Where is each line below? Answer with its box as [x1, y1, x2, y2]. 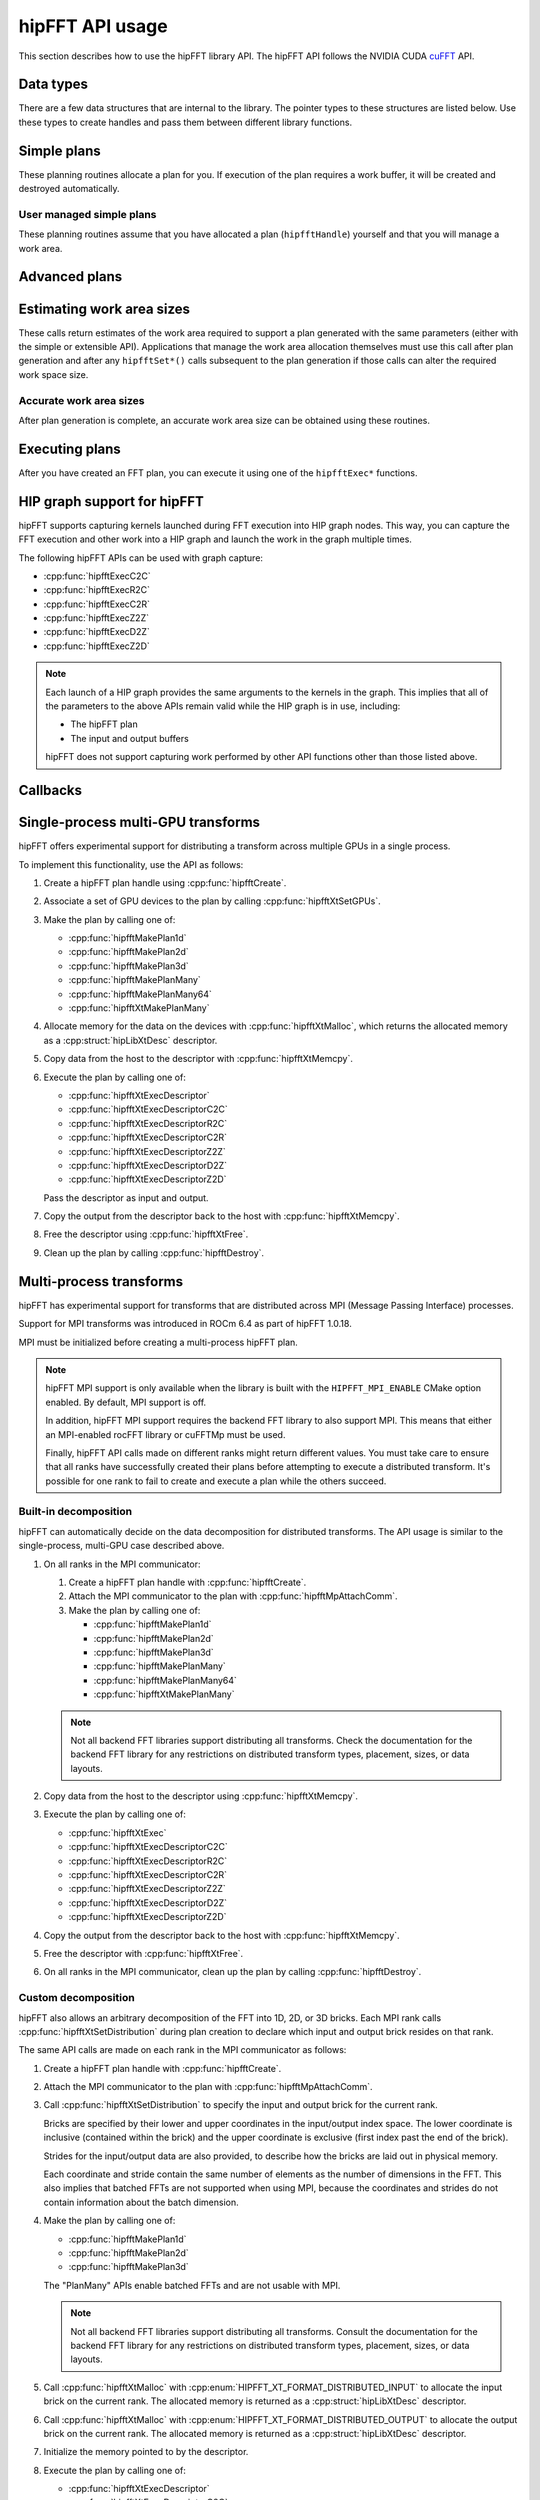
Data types [18, 76, 89, 93]
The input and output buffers [70, 732, 189, 744]
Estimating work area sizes [18, 300, 190, 317]
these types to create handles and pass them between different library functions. [18, 116, 353, 128]
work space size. [18, 368, 89, 380]
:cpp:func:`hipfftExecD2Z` [43, 626, 150, 638]
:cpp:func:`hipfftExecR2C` [43, 584, 150, 596]
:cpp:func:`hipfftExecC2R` [43, 598, 150, 610]
